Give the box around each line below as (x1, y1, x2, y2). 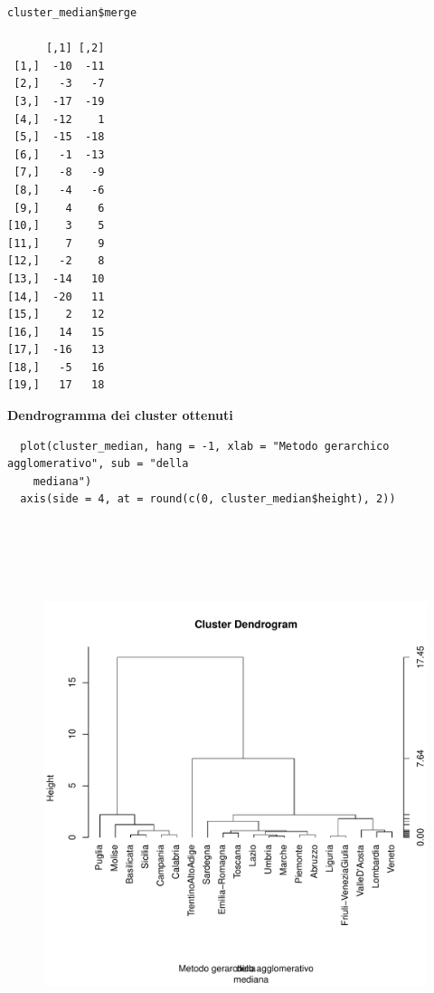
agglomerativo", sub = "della (7, 457, 189, 471)
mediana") (33, 474, 92, 488)
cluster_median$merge (7, 6, 137, 19)
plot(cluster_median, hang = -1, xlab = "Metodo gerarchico (20, 439, 390, 453)
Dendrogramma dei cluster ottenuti (7, 406, 233, 425)
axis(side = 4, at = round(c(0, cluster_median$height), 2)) (20, 492, 396, 506)
